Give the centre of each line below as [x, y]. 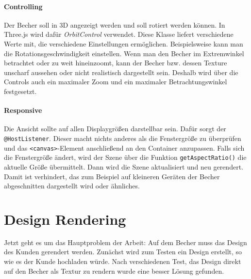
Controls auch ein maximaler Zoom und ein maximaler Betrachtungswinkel [116, 82]
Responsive [23, 110]
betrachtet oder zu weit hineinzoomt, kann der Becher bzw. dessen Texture [116, 63]
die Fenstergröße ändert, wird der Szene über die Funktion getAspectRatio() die [125, 157]
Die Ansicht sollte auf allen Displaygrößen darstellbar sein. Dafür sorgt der [115, 129]
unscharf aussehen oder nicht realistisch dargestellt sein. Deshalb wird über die [121, 72]
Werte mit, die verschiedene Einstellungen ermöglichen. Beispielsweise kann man [124, 43]
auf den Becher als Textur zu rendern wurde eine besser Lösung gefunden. [114, 271]
